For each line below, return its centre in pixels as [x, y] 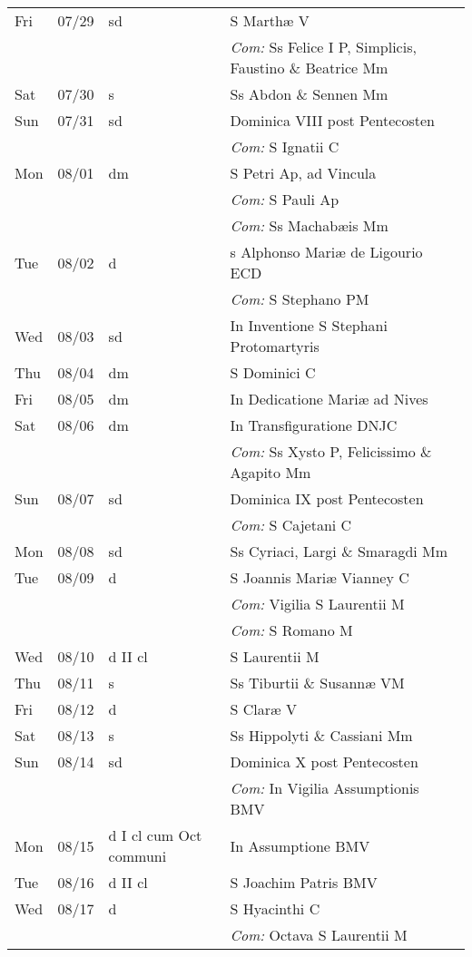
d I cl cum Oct [155, 835]
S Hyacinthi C [275, 908]
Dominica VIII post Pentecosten [333, 120]
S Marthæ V [270, 20]
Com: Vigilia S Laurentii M [317, 604]
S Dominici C [273, 372]
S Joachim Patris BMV [304, 882]
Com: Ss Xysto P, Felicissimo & [331, 451]
